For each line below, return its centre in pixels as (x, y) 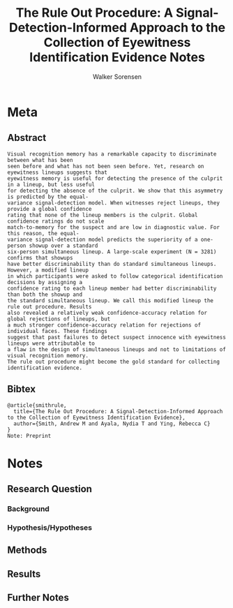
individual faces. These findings (58, 331)
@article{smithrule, (37, 405)
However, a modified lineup (48, 270)
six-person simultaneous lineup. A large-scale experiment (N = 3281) (112, 252)
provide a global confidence (50, 209)
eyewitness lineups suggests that (58, 172)
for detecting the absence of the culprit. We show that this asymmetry (115, 191)
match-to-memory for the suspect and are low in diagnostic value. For (113, 227)
